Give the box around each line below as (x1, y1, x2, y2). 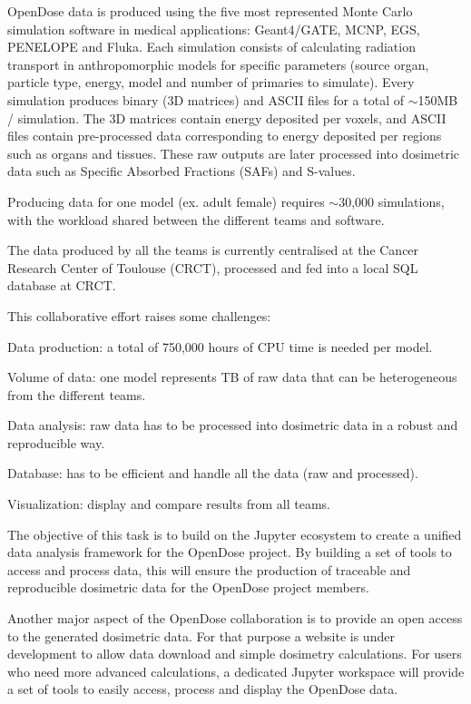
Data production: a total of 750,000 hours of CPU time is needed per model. (7, 337, 433, 356)
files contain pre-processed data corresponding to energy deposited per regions (7, 126, 442, 145)
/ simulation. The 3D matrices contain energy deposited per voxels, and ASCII (7, 108, 446, 127)
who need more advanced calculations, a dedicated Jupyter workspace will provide (7, 661, 465, 680)
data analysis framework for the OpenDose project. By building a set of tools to (7, 543, 452, 562)
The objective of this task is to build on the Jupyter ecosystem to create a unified (7, 524, 462, 543)
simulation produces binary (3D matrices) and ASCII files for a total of (7, 90, 405, 109)
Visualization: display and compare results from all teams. (7, 494, 330, 513)
